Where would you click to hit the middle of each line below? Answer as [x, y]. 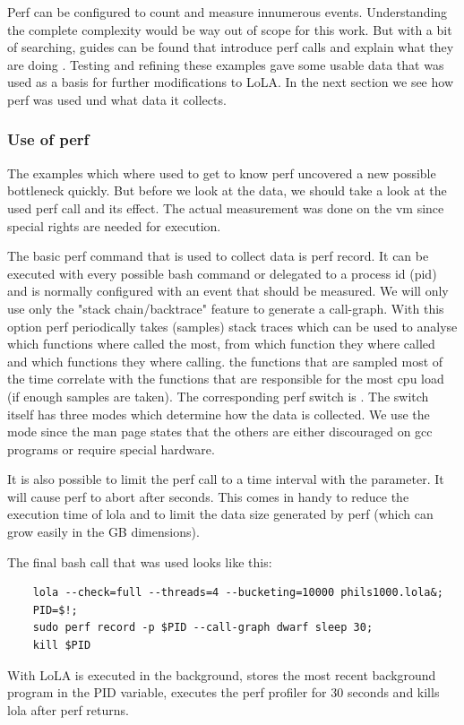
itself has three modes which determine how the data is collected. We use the [219, 414]
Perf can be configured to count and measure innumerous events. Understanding [228, 12]
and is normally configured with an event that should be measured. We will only [228, 291]
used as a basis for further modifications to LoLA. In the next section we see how [230, 82]
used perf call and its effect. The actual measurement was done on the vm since [226, 207]
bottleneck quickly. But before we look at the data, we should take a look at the [227, 190]
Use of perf [48, 139]
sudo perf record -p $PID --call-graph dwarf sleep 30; [203, 628]
